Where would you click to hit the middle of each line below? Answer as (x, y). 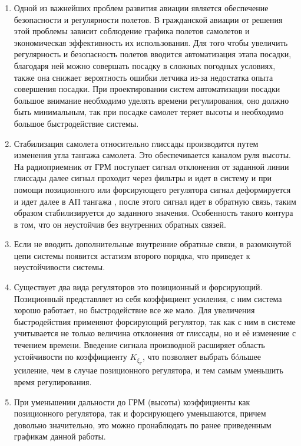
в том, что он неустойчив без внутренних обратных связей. (120, 224)
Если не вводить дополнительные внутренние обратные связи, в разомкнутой (153, 244)
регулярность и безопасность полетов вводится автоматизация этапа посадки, (153, 54)
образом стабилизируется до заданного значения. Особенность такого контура (153, 213)
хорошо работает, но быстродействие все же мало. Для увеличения (134, 310)
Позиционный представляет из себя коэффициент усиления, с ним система (148, 298)
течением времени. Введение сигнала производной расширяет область (139, 345)
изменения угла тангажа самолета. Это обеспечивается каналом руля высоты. (152, 155)
